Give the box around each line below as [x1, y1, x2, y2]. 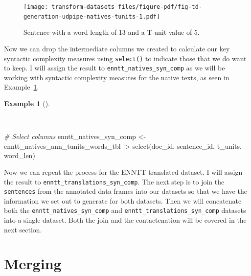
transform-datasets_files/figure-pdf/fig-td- [51, 3, 203, 10]
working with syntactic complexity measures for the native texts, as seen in [4, 72, 229, 82]
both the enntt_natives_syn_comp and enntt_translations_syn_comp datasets [4, 205, 246, 215]
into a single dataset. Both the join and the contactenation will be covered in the [4, 215, 247, 225]
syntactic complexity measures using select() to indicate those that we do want [4, 53, 247, 63]
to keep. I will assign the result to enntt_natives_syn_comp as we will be [4, 63, 225, 73]
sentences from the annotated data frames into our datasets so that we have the [4, 186, 247, 196]
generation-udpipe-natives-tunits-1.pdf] [23, 13, 160, 20]
